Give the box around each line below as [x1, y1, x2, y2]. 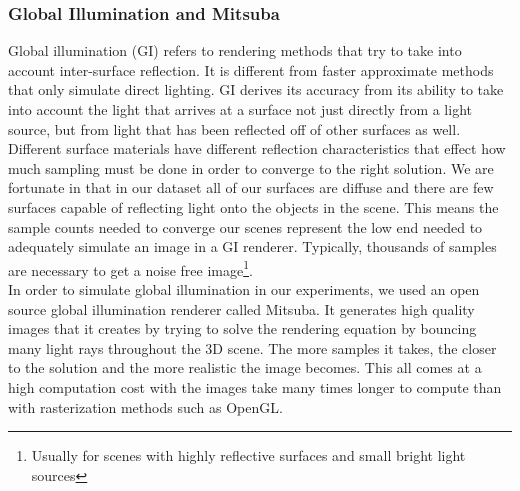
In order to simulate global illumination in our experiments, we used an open [8, 279, 480, 299]
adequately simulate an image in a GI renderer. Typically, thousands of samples [8, 236, 497, 257]
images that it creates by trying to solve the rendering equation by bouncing [8, 318, 477, 339]
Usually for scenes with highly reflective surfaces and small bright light [31, 445, 466, 466]
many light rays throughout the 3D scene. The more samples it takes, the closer [8, 337, 497, 358]
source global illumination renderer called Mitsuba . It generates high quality [8, 298, 475, 319]
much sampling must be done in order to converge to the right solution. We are [8, 157, 494, 178]
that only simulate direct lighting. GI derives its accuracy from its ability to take [8, 79, 504, 100]
